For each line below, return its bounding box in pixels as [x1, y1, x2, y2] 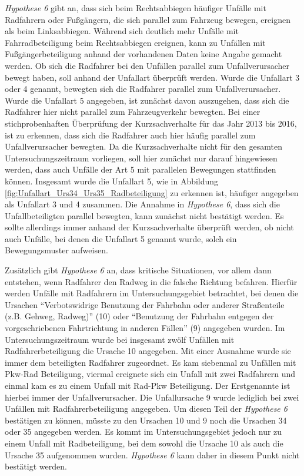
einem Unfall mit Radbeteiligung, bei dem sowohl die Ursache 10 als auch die [5, 437, 283, 449]
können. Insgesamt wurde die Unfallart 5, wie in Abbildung [5, 174, 219, 187]
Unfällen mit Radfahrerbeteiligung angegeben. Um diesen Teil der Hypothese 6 [5, 402, 288, 415]
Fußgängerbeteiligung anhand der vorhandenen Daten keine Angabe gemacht [5, 48, 282, 60]
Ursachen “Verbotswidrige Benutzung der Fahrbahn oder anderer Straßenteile [5, 298, 285, 310]
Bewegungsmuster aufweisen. [5, 244, 108, 256]
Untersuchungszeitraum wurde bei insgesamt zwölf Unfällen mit [5, 333, 235, 345]
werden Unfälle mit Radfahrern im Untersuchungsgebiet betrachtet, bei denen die [5, 287, 299, 299]
